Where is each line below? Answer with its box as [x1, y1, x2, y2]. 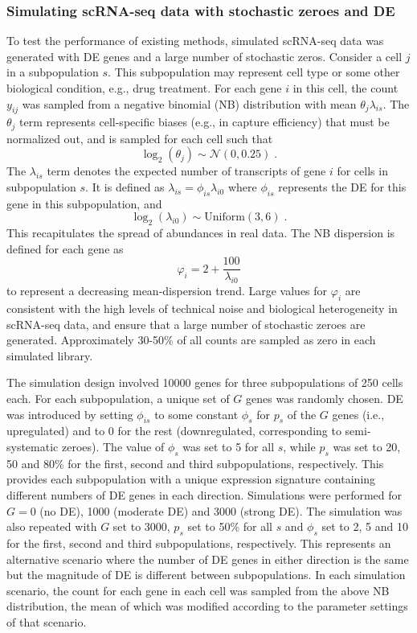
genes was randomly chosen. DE [246, 390, 403, 407]
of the [287, 405, 317, 422]
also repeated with [6, 518, 97, 535]
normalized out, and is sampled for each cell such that [6, 129, 273, 146]
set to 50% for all [187, 518, 272, 535]
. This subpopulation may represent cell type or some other [108, 64, 400, 80]
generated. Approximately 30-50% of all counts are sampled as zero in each [6, 331, 376, 348]
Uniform [204, 212, 245, 224]
